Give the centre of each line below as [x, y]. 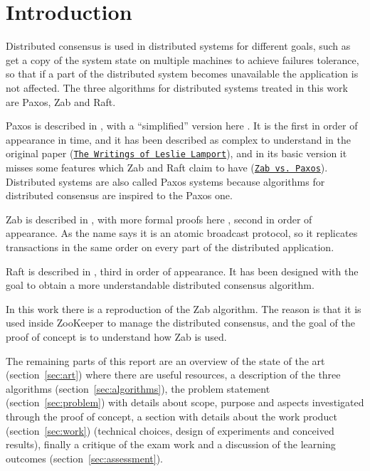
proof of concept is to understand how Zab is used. [116, 336]
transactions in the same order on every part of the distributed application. [170, 247]
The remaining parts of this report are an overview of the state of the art [165, 360]
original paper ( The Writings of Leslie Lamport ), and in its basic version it [176, 153]
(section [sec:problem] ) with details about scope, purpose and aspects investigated [185, 402]
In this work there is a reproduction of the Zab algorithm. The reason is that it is [184, 308]
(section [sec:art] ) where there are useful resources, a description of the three [173, 375]
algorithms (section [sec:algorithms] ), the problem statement [138, 388]
